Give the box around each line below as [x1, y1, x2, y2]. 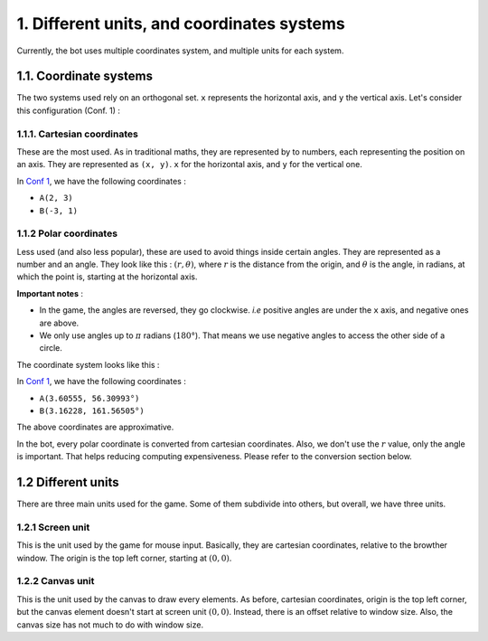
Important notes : [16, 288, 84, 298]
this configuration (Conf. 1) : [16, 105, 121, 116]
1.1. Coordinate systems [16, 69, 154, 84]
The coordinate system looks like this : [16, 359, 160, 370]
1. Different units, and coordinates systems [16, 14, 345, 33]
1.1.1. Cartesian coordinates [16, 127, 139, 140]
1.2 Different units [16, 475, 119, 490]
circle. [39, 343, 63, 353]
